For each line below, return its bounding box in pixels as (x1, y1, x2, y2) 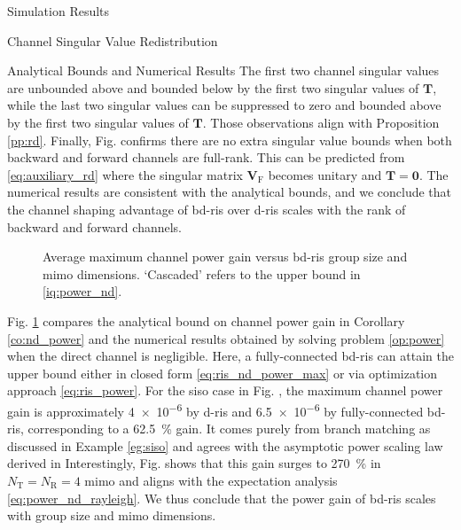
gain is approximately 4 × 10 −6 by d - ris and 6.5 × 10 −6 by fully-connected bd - (7, 399, 446, 420)
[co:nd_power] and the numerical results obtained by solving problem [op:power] (7, 329, 445, 347)
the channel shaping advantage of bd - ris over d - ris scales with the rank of (7, 199, 406, 218)
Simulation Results (7, 2, 110, 19)
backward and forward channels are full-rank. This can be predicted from (7, 148, 405, 167)
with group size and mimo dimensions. (7, 506, 216, 525)
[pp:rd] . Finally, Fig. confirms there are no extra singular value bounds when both (7, 130, 452, 149)
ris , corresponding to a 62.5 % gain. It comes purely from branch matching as (7, 419, 431, 438)
